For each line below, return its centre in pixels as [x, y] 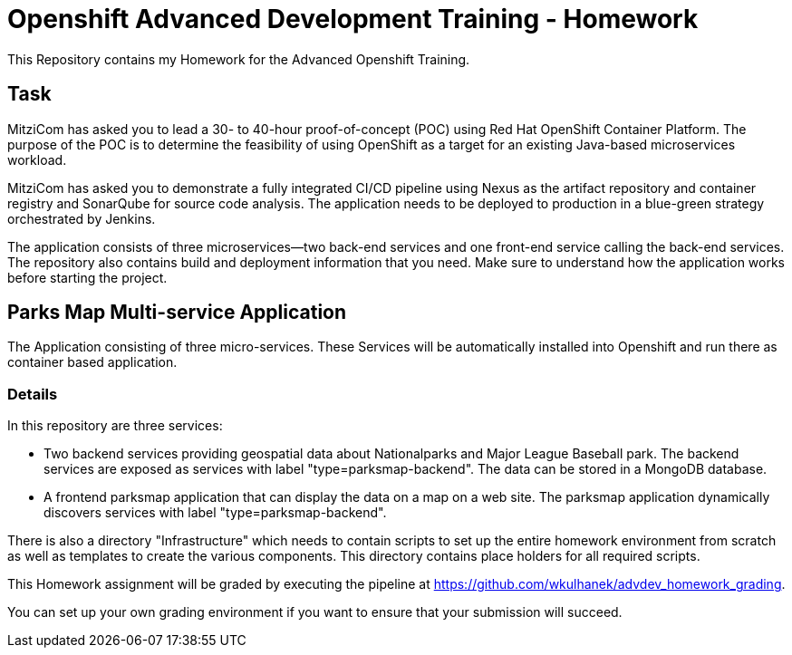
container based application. [92, 362]
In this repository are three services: [115, 426]
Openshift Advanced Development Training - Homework [353, 19]
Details [33, 394]
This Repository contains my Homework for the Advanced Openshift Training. [239, 59]
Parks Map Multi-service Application [177, 313]
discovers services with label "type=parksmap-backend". [215, 513]
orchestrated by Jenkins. [82, 218]
